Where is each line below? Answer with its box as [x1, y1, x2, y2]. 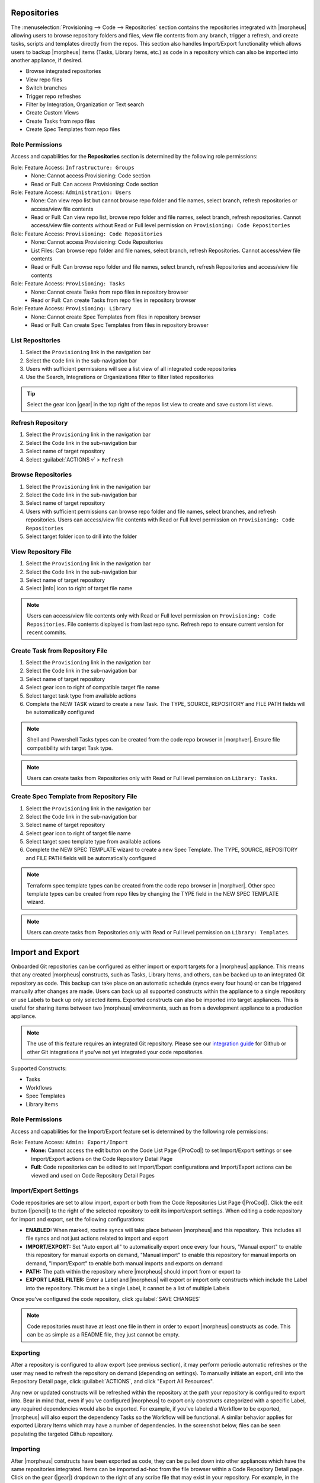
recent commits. [27, 629, 67, 636]
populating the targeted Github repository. [11, 1430, 114, 1437]
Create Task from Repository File [11, 647, 108, 655]
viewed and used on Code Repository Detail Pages [31, 1172, 155, 1179]
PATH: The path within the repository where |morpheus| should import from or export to [25, 1268, 241, 1275]
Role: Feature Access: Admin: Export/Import [11, 1139, 129, 1146]
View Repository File [11, 548, 72, 556]
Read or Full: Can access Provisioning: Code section [31, 180, 159, 187]
